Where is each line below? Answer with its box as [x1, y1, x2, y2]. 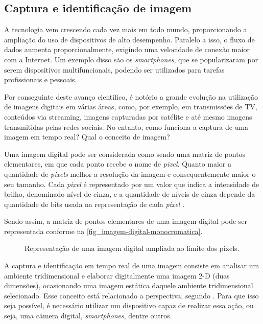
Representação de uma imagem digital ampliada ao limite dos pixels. [25, 243, 240, 253]
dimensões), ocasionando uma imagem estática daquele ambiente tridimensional [4, 280, 253, 291]
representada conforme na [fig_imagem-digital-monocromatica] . [4, 225, 203, 236]
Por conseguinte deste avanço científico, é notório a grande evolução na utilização [4, 91, 258, 102]
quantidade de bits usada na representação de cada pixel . [4, 198, 185, 209]
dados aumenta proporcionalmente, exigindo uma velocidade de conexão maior [4, 44, 250, 55]
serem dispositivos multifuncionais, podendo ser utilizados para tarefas [4, 64, 225, 75]
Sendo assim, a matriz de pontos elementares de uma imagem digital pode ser [4, 216, 248, 226]
